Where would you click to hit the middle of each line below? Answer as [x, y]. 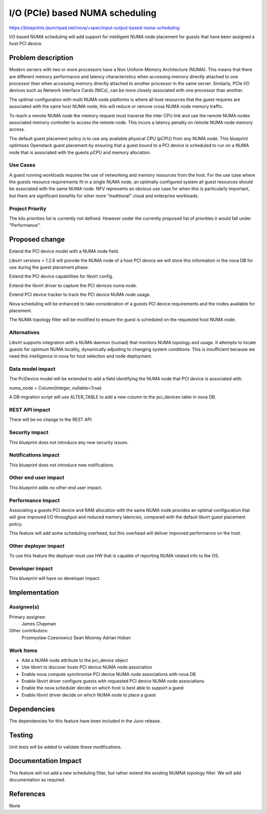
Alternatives [24, 333]
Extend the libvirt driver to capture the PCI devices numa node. [73, 285]
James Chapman [39, 623]
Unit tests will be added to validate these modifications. [66, 747]
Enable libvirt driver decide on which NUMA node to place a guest [89, 695]
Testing [21, 735]
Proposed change [37, 239]
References [27, 794]
